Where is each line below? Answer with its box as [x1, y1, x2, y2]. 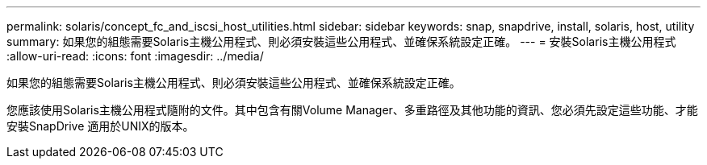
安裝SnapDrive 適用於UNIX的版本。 [6, 119, 195, 133]
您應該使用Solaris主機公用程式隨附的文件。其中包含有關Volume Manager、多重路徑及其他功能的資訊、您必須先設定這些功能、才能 [6, 103, 698, 117]
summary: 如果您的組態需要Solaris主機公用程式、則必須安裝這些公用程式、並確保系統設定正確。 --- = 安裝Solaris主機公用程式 [6, 35, 676, 48]
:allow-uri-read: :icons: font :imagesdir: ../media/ [6, 49, 264, 63]
